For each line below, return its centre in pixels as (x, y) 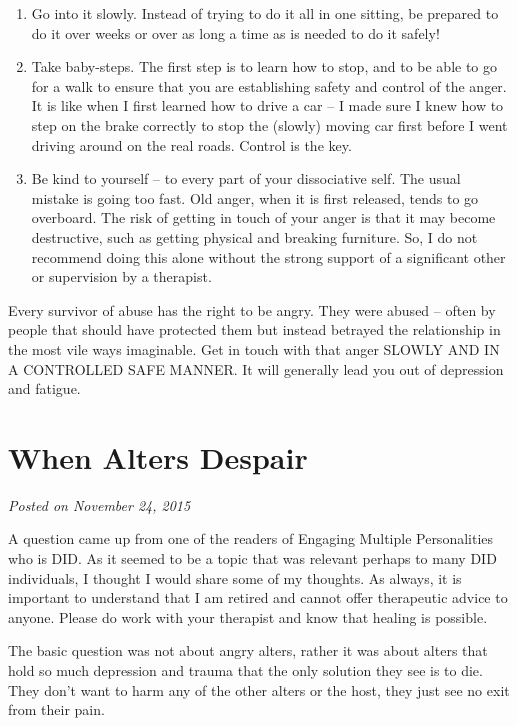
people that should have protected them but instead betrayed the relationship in (254, 329)
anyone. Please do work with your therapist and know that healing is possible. (248, 616)
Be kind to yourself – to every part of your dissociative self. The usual (246, 178)
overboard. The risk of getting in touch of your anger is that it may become (263, 217)
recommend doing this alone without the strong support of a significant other (268, 256)
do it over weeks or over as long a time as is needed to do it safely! (235, 32)
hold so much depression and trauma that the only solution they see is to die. (245, 669)
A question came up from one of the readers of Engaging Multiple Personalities (251, 538)
